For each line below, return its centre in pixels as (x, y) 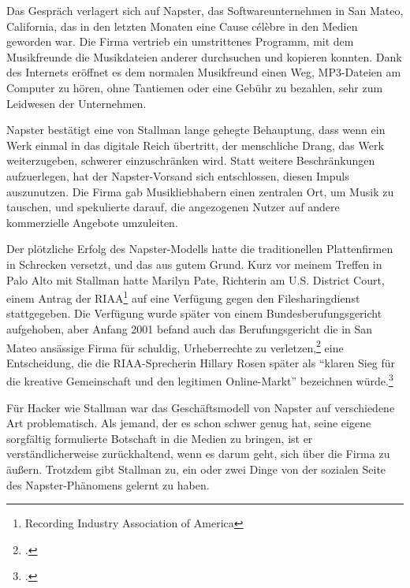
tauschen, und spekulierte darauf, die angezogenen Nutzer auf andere (173, 207)
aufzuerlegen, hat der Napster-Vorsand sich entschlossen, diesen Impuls (178, 175)
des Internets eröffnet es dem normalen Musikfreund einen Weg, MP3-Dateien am (204, 72)
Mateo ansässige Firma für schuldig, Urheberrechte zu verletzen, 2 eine (175, 346)
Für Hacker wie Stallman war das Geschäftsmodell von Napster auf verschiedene (201, 407)
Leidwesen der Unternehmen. (76, 103)
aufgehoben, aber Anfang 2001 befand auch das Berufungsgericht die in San (190, 328)
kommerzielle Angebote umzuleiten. (92, 222)
